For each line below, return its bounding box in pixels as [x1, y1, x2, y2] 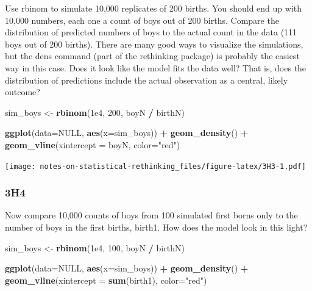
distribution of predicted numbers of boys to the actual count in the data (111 [5, 26, 297, 38]
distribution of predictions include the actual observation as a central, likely [5, 73, 288, 86]
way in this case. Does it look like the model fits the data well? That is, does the [5, 61, 307, 74]
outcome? [5, 85, 40, 98]
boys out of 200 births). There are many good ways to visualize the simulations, [5, 37, 303, 50]
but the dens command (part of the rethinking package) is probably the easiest [5, 49, 300, 62]
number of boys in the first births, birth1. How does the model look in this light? [5, 221, 308, 233]
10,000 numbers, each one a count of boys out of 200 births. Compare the [5, 13, 279, 26]
